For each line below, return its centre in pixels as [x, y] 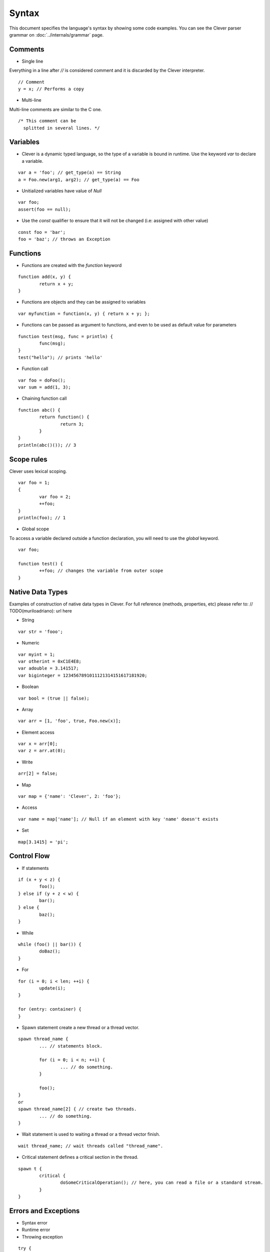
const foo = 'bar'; [42, 232]
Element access [38, 732]
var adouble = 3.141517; [48, 668]
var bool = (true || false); [54, 698]
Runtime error [36, 1230]
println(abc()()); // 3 [47, 445]
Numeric [31, 643]
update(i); [52, 988]
